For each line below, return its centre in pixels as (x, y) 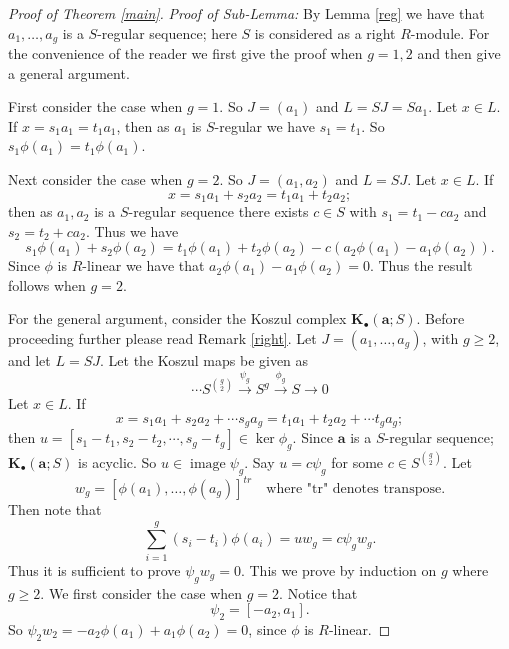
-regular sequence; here (167, 32)
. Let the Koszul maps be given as (204, 360)
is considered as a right (325, 32)
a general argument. (69, 72)
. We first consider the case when (141, 592)
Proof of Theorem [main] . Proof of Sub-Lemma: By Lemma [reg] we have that (246, 13)
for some (357, 461)
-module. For (450, 32)
